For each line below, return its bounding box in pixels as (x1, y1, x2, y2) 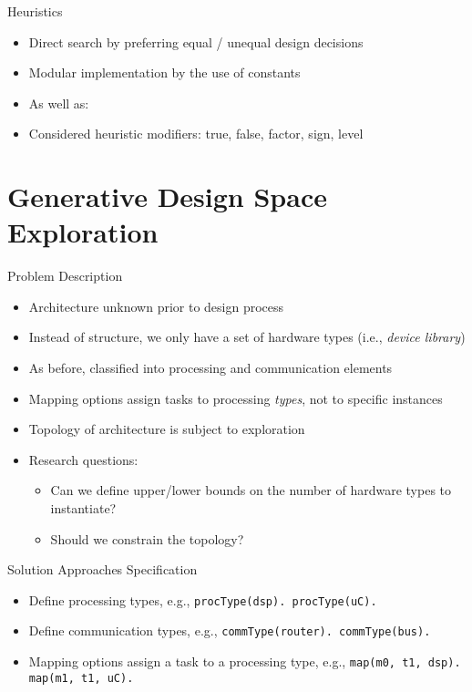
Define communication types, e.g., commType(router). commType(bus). (28, 621, 431, 640)
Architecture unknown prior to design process (28, 296, 284, 315)
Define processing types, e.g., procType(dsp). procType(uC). (28, 590, 377, 609)
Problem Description (7, 266, 123, 285)
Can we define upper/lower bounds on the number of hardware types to (50, 480, 452, 500)
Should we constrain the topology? (50, 529, 244, 548)
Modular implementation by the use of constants (28, 63, 301, 82)
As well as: (28, 93, 89, 112)
